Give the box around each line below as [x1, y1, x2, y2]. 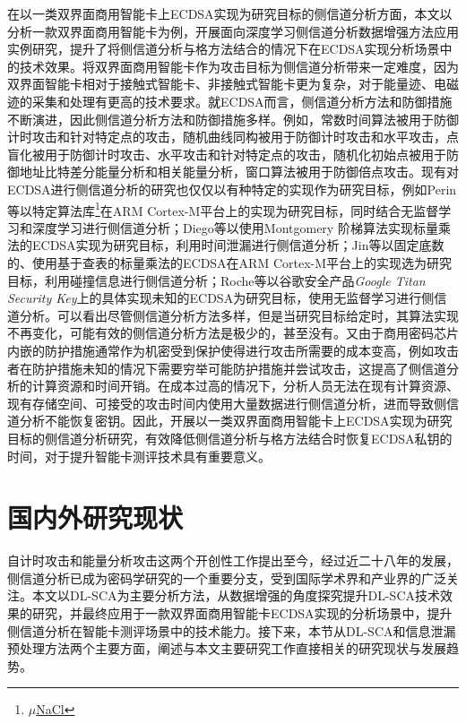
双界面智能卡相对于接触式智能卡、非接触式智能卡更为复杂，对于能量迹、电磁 [7, 74, 459, 93]
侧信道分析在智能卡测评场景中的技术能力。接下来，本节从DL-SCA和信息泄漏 [7, 621, 456, 640]
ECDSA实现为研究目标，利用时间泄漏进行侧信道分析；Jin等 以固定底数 [31, 236, 444, 254]
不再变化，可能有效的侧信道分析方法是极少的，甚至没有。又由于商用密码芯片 [7, 323, 459, 342]
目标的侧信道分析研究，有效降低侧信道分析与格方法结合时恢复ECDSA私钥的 [7, 428, 453, 447]
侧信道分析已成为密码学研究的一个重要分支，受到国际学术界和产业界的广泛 [7, 568, 446, 587]
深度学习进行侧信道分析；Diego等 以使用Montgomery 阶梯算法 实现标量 [31, 218, 438, 237]
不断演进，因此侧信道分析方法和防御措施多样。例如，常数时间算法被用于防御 [7, 109, 459, 128]
